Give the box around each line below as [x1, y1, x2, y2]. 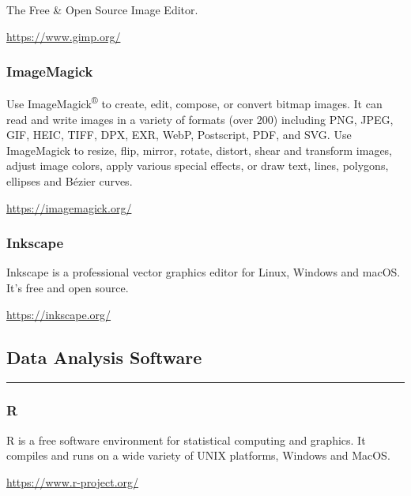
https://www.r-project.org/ [6, 473, 139, 490]
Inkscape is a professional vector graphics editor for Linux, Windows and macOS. [6, 264, 401, 280]
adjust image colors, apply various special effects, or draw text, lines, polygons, [6, 157, 389, 174]
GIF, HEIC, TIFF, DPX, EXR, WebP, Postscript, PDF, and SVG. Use [6, 126, 352, 143]
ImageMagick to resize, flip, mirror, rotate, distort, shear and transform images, [6, 141, 393, 158]
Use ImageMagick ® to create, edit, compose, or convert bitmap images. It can [6, 93, 383, 112]
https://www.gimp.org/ [6, 28, 121, 44]
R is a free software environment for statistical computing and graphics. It [6, 431, 366, 448]
